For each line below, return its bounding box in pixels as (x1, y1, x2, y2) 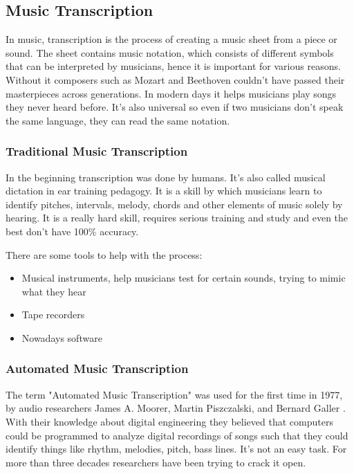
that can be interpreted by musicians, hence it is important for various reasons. (6, 59, 341, 73)
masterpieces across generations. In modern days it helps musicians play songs (6, 86, 337, 100)
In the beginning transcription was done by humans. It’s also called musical (6, 170, 326, 184)
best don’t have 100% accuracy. (6, 224, 139, 238)
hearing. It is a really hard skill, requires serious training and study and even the (6, 210, 348, 225)
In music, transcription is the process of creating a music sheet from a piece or (6, 32, 337, 46)
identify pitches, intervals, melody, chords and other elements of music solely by (6, 197, 343, 211)
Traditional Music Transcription (6, 143, 188, 160)
